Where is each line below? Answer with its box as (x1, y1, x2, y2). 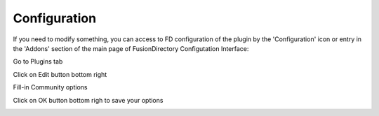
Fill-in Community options (13, 83, 88, 92)
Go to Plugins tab (13, 57, 63, 66)
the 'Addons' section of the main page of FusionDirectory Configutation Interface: (13, 44, 249, 52)
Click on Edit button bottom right (13, 70, 107, 78)
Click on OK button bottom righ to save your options (13, 96, 164, 104)
